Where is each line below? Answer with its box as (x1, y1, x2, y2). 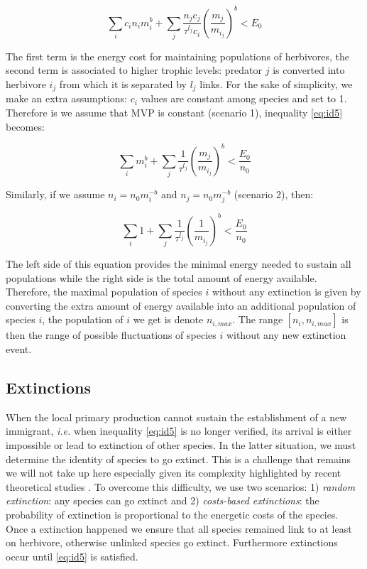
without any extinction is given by (212, 284, 361, 299)
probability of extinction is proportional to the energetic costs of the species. (6, 506, 339, 521)
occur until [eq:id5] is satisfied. (6, 548, 138, 563)
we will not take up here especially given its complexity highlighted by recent (6, 465, 341, 480)
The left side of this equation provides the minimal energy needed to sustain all (6, 256, 351, 271)
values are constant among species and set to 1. (141, 91, 347, 106)
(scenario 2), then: (234, 187, 314, 202)
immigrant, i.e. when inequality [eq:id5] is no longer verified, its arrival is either (6, 423, 352, 438)
